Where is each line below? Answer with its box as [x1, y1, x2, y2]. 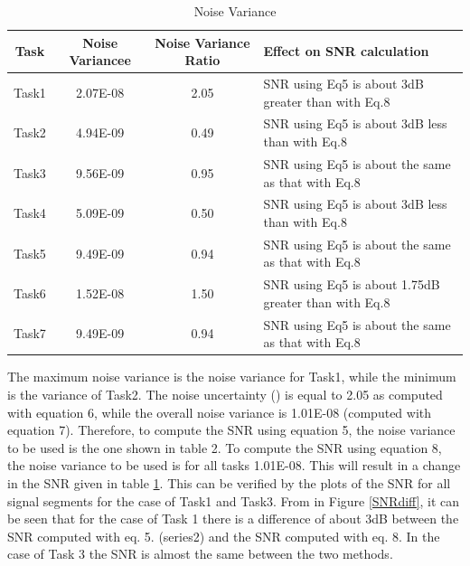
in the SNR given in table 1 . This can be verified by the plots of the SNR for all [7, 473, 451, 492]
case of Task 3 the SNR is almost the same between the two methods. [7, 544, 393, 563]
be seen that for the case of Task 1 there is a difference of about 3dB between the [7, 509, 459, 528]
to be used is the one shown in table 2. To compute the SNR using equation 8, [7, 438, 442, 457]
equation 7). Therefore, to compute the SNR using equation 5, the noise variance [7, 420, 456, 439]
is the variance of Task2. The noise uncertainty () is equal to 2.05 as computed [7, 384, 443, 403]
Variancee [69, 51, 131, 70]
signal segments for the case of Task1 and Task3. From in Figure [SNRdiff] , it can [7, 491, 460, 510]
